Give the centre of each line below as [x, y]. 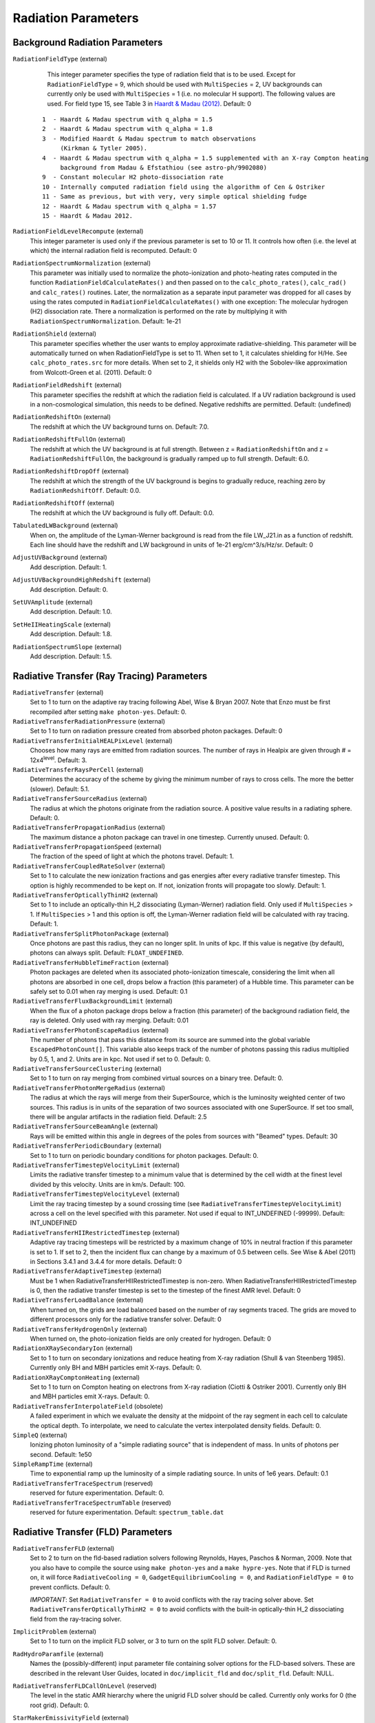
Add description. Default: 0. [69, 589]
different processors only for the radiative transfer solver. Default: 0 [126, 1319]
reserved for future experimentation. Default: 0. [97, 1493]
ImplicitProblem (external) [54, 1632]
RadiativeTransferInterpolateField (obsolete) [88, 1406]
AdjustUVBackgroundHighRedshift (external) [82, 580]
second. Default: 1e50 [61, 1454]
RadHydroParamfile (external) [58, 1653]
